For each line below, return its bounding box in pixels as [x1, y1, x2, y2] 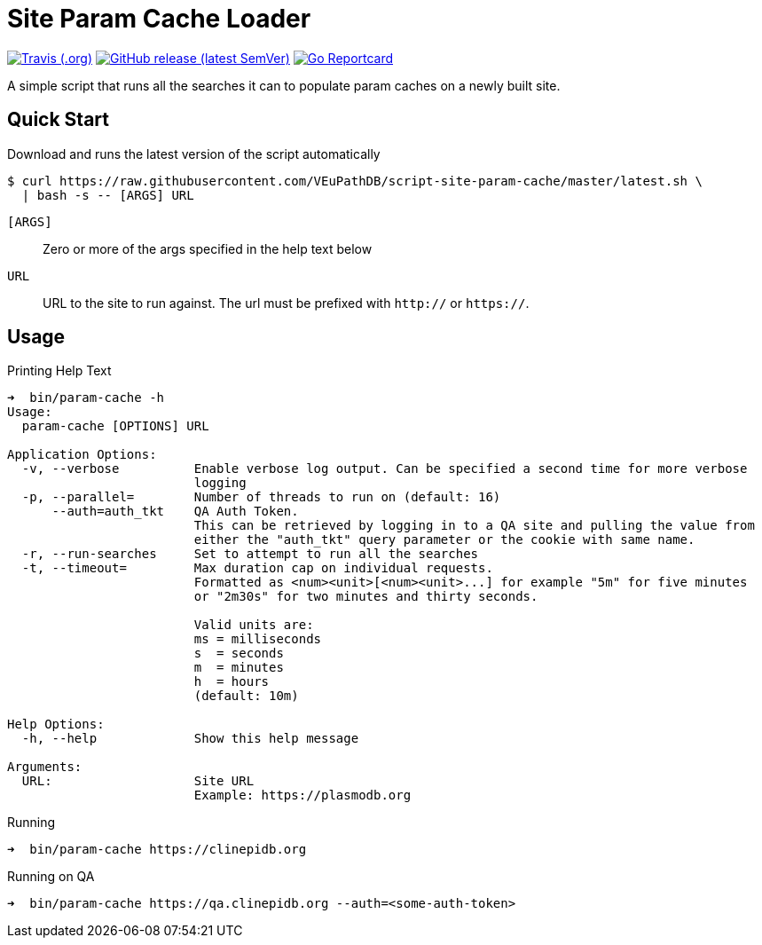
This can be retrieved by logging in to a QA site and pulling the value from [193, 518, 755, 533]
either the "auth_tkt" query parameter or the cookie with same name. [193, 532, 695, 547]
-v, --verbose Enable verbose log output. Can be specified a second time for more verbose [21, 461, 748, 476]
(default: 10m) [193, 689, 299, 704]
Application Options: [7, 447, 157, 462]
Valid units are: [193, 618, 314, 633]
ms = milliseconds [193, 632, 322, 647]
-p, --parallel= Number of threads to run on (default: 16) [21, 490, 501, 505]
